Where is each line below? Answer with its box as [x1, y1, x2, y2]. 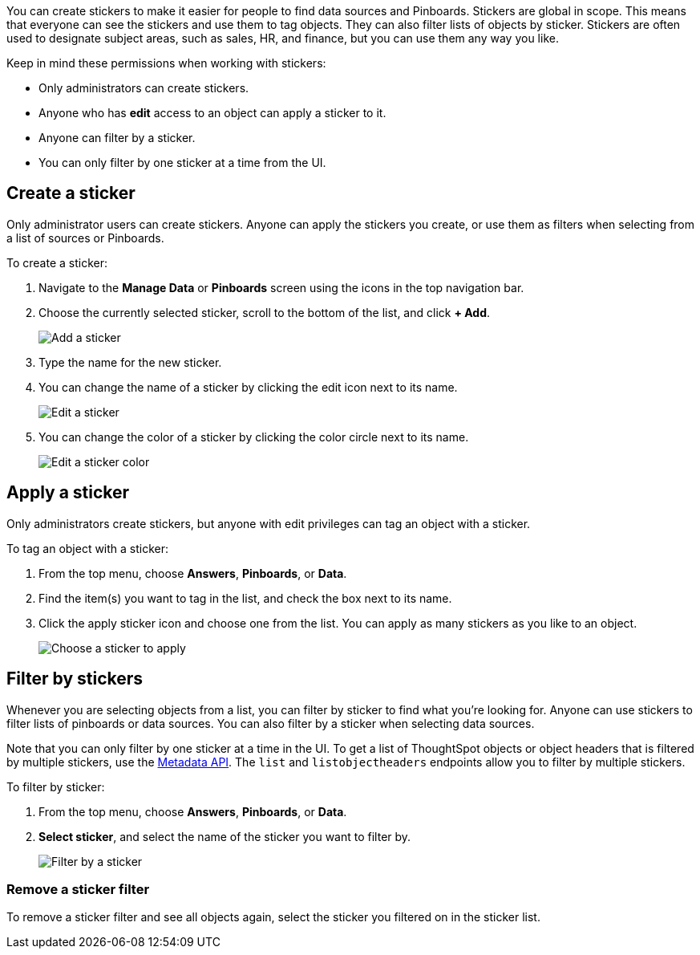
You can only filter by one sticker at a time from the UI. [38, 156, 326, 169]
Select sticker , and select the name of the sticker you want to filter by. [38, 829, 411, 843]
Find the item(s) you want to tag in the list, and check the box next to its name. [38, 591, 452, 605]
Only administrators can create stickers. [38, 81, 249, 95]
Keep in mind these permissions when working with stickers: [6, 56, 326, 70]
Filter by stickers [6, 668, 144, 689]
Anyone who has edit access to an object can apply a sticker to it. [38, 106, 386, 120]
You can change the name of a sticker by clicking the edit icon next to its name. [38, 380, 458, 394]
